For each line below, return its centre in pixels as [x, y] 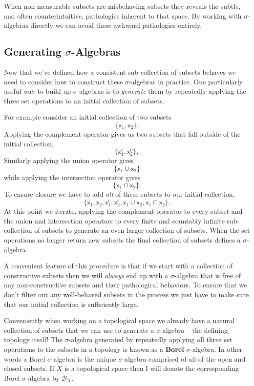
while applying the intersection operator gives [72, 177]
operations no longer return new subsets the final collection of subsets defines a [122, 240]
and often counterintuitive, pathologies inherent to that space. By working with [123, 15]
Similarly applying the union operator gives [69, 160]
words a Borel [25, 358]
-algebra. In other [216, 349]
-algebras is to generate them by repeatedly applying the [161, 91]
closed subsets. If [29, 368]
